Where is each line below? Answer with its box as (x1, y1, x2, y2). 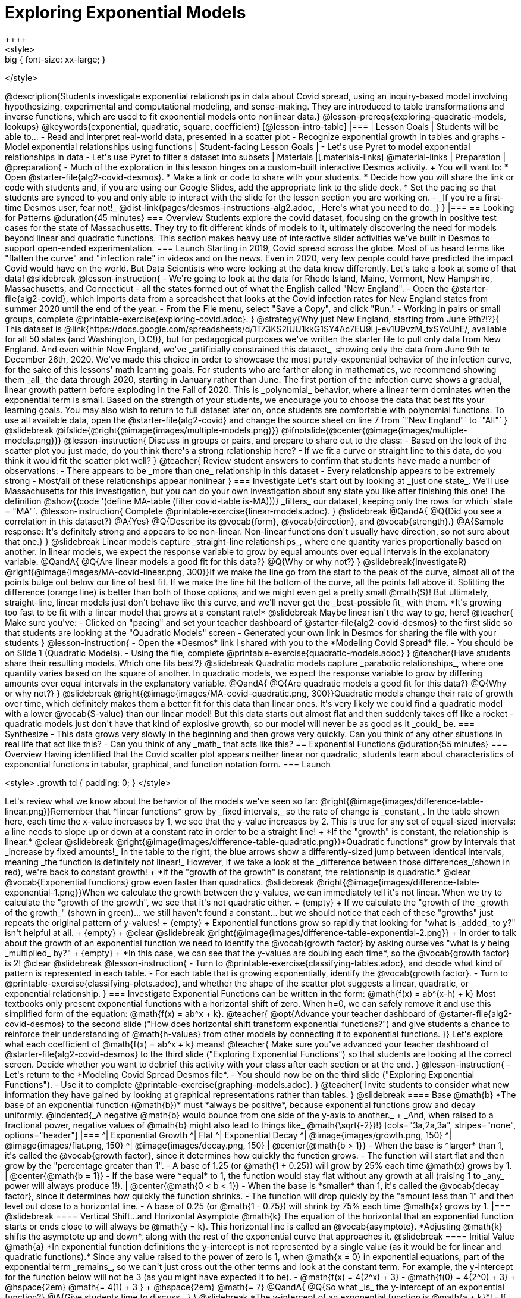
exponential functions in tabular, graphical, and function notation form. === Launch (5, 759, 331, 769)
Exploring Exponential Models (5, 2, 246, 23)
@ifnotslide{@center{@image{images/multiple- (281, 425, 467, 435)
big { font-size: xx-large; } (5, 54, 106, 64)
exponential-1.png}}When (5, 887, 105, 897)
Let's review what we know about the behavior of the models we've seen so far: (5, 795, 318, 806)
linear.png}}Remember (5, 806, 93, 816)
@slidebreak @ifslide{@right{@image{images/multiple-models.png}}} (5, 425, 279, 435)
